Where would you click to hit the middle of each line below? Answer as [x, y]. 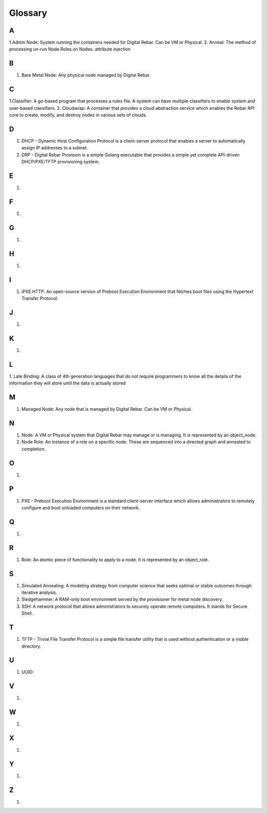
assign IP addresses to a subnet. [55, 148]
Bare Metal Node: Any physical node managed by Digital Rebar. [86, 75]
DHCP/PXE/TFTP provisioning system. [61, 162]
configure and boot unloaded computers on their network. [81, 508]
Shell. [27, 613]
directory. [31, 646]
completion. [34, 449]
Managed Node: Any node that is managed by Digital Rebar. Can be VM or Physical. [107, 409]
